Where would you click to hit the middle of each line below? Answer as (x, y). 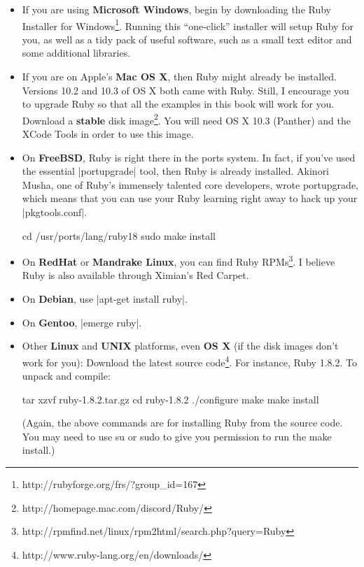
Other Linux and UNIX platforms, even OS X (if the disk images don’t (180, 346)
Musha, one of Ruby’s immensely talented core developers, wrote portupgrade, (190, 184)
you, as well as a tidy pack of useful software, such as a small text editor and (187, 39)
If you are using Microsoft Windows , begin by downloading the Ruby (177, 9)
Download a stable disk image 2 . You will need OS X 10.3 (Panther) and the (186, 119)
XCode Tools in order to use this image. (108, 134)
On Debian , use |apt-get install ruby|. (105, 299)
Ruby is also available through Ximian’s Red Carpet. (135, 275)
